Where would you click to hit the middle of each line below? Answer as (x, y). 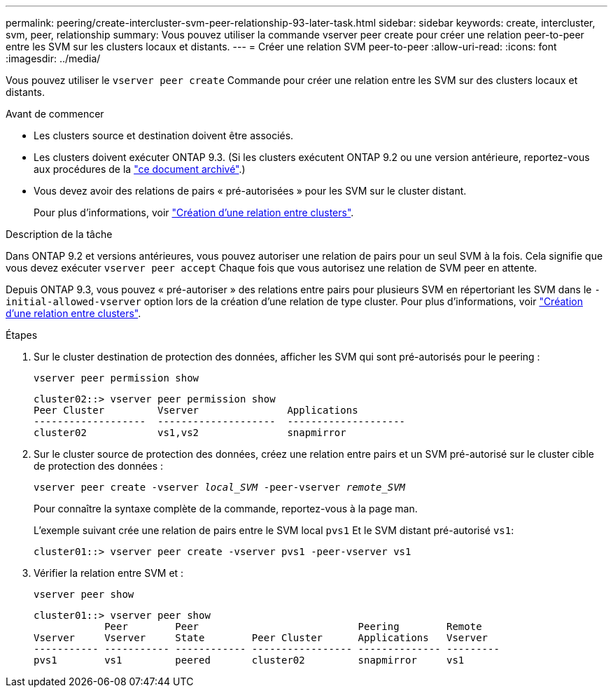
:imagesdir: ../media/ (53, 58)
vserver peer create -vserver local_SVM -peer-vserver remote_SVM (220, 487)
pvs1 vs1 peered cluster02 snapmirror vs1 (249, 660)
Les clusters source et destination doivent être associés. (164, 135)
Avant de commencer (55, 114)
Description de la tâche (59, 234)
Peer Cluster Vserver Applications (196, 410)
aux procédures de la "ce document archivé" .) (140, 169)
